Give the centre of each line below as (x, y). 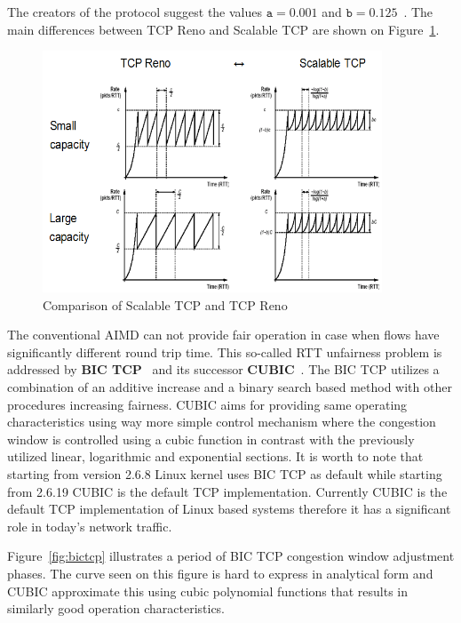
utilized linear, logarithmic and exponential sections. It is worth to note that (215, 456)
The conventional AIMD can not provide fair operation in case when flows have (223, 335)
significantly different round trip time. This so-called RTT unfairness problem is (225, 351)
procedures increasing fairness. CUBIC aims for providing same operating (207, 404)
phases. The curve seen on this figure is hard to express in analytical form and (220, 573)
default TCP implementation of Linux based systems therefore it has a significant (229, 509)
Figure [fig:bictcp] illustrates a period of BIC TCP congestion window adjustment (231, 556)
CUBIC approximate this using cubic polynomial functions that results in (208, 591)
